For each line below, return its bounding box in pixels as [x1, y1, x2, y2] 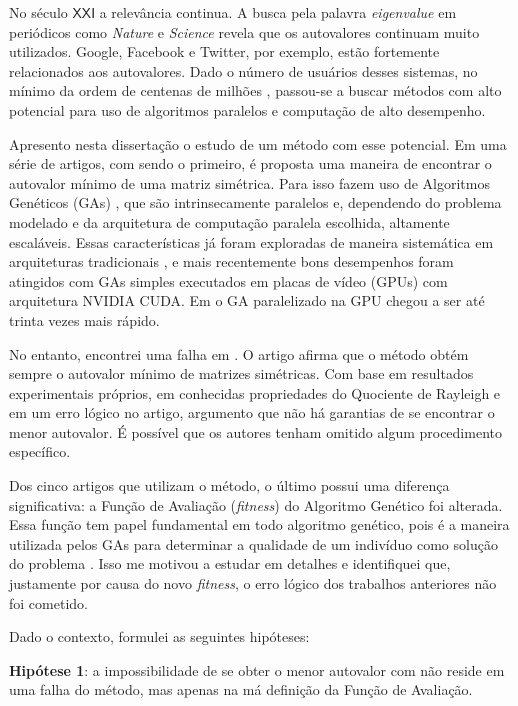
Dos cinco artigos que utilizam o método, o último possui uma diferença [9, 475, 450, 496]
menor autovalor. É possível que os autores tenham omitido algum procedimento [9, 421, 502, 442]
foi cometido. [9, 592, 88, 613]
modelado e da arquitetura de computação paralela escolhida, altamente [9, 211, 450, 232]
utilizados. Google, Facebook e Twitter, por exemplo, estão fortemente [9, 41, 440, 62]
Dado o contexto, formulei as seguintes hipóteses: [9, 626, 310, 647]
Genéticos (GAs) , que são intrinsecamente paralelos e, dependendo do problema [9, 192, 502, 213]
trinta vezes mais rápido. [9, 309, 160, 330]
